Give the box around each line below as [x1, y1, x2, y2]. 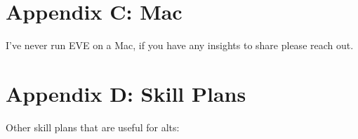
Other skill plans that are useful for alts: [6, 119, 180, 134]
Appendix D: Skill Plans [6, 79, 246, 107]
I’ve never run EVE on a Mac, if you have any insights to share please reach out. [6, 38, 354, 53]
